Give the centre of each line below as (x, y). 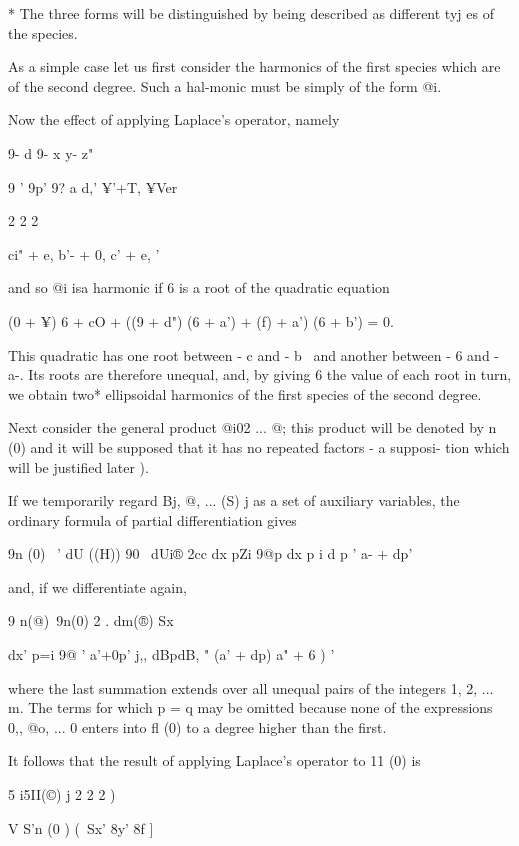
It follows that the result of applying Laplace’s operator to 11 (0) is (214, 760)
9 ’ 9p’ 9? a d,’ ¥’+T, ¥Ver (93, 186)
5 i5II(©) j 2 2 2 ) (62, 794)
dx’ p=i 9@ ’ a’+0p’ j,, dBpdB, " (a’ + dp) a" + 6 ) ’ (171, 654)
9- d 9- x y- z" (51, 152)
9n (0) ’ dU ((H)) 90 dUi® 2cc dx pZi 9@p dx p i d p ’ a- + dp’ (210, 553)
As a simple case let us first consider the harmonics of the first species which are (254, 66)
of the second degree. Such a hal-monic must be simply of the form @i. (225, 85)
